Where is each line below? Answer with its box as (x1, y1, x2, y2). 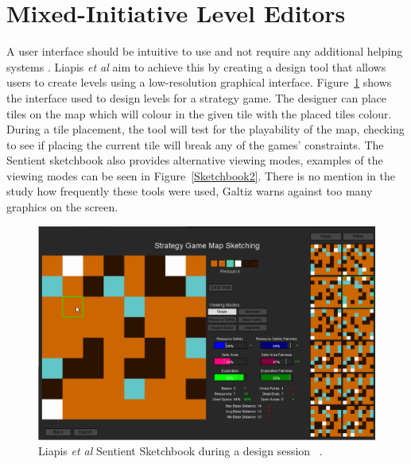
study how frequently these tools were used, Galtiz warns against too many (6, 183, 373, 199)
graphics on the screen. (6, 199, 118, 215)
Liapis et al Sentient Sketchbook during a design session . (38, 443, 323, 459)
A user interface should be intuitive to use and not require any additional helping (6, 43, 403, 60)
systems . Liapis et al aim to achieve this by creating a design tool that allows (6, 58, 386, 75)
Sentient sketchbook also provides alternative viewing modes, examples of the (6, 152, 383, 168)
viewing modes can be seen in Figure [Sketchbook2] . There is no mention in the (6, 167, 395, 184)
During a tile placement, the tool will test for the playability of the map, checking (6, 121, 405, 137)
